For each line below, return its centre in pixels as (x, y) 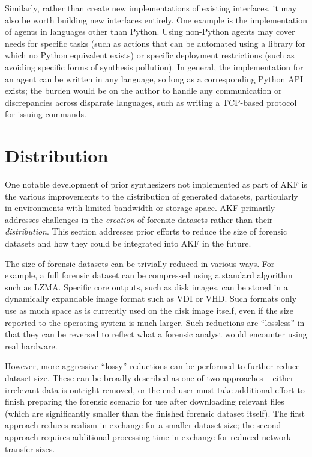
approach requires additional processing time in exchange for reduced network (148, 436)
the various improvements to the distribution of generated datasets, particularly (151, 196)
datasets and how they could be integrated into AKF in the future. (128, 243)
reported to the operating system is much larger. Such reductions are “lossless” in (155, 322)
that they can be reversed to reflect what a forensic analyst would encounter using (156, 334)
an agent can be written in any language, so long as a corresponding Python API (154, 78)
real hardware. (31, 345)
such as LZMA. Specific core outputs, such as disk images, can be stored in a (146, 287)
